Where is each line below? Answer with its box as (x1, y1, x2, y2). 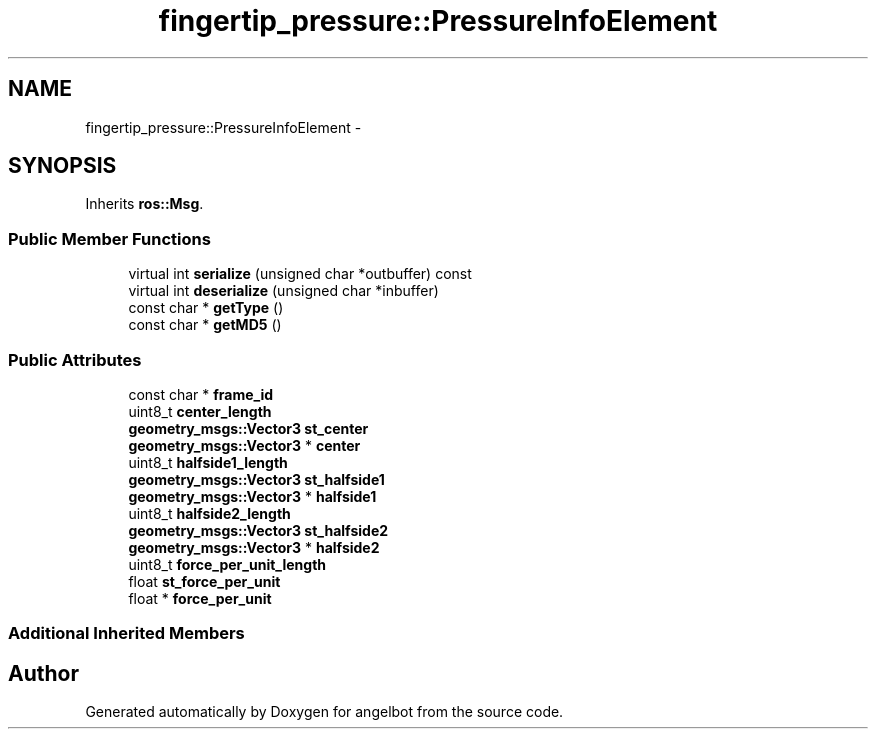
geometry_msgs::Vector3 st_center (128, 419, 369, 437)
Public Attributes (8, 349, 142, 370)
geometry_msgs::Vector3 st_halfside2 (128, 521, 389, 539)
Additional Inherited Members (8, 623, 245, 644)
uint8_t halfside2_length (128, 504, 291, 522)
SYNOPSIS (8, 153, 117, 179)
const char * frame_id (128, 385, 274, 403)
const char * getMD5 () (128, 316, 282, 334)
